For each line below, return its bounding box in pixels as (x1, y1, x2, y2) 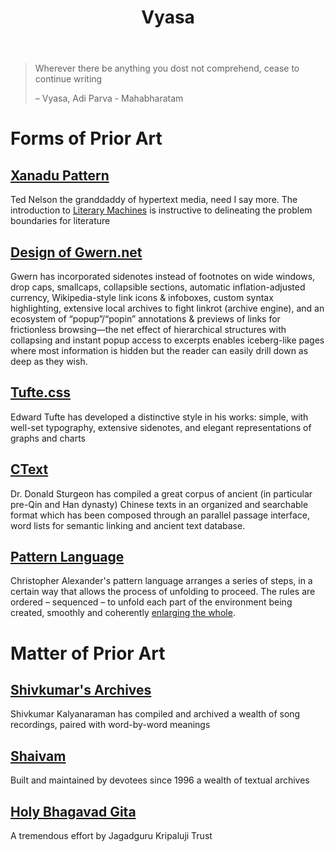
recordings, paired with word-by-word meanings (10, 719, 211, 731)
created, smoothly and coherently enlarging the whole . (10, 607, 236, 619)
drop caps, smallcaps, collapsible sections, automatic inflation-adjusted (10, 281, 306, 293)
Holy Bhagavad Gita (10, 803, 137, 820)
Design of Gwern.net (10, 244, 143, 261)
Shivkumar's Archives (10, 682, 152, 699)
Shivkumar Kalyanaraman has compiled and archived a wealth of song (10, 708, 301, 720)
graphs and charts (10, 432, 86, 444)
